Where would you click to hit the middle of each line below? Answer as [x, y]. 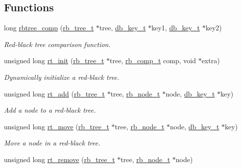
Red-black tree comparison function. [57, 44]
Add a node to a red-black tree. [50, 110]
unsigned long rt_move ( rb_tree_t [57, 126]
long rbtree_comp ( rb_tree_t [49, 28]
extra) [211, 60]
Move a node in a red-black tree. [52, 143]
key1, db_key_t [176, 28]
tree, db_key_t [123, 28]
